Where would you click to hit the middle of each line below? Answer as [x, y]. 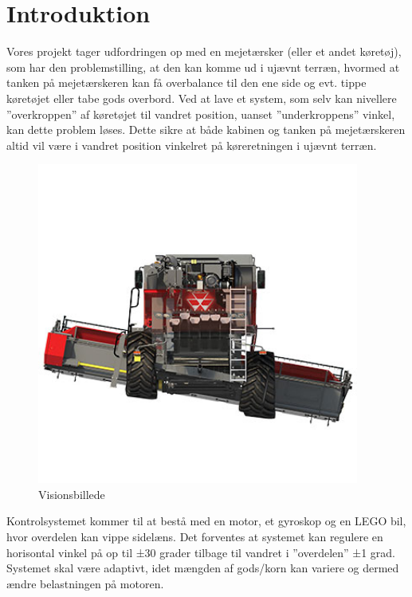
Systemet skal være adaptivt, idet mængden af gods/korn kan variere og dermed [203, 568]
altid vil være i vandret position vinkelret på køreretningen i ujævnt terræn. [192, 145]
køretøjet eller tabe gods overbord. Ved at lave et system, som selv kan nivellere [202, 98]
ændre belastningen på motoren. [85, 583]
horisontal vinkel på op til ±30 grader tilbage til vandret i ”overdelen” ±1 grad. [201, 552]
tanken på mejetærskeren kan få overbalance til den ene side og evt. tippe [186, 82]
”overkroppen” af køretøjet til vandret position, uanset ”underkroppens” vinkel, [201, 114]
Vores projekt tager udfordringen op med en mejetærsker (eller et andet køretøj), [204, 51]
